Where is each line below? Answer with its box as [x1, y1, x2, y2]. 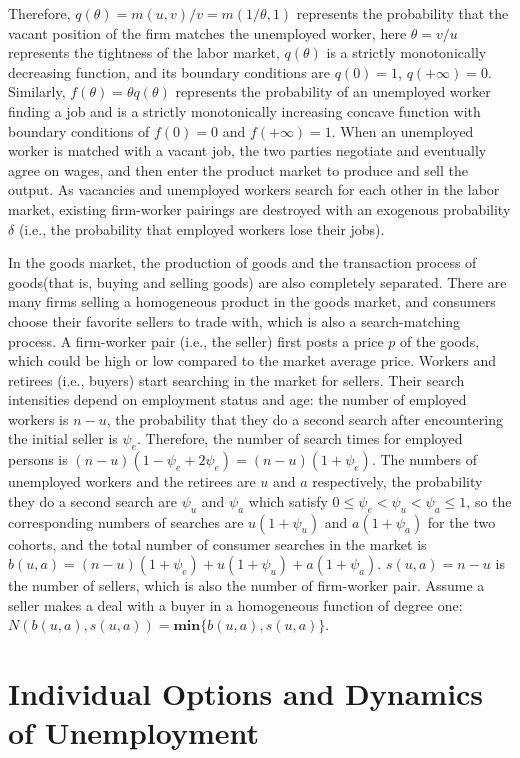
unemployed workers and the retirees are [8, 471, 256, 492]
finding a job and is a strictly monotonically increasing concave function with [8, 100, 481, 121]
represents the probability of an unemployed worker [175, 81, 491, 102]
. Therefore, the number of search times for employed [137, 428, 463, 449]
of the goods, [400, 330, 480, 351]
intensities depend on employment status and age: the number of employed [8, 389, 467, 410]
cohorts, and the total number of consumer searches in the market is [8, 533, 427, 554]
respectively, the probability [312, 471, 483, 492]
